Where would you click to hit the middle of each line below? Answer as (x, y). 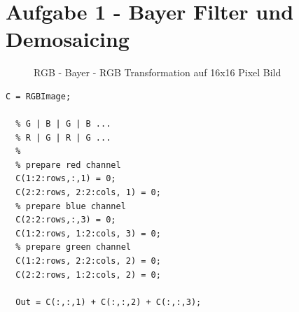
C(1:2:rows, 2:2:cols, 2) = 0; (88, 261)
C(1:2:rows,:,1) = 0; (66, 179)
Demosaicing (68, 39)
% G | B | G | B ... (63, 124)
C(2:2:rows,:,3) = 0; (66, 220)
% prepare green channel (73, 247)
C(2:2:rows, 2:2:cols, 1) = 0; (88, 193)
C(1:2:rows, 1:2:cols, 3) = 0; (88, 233)
